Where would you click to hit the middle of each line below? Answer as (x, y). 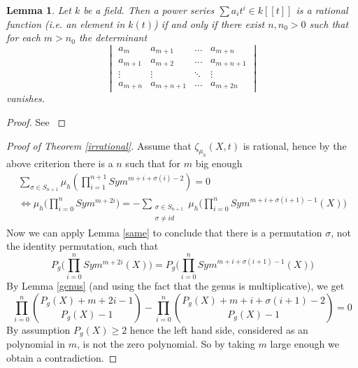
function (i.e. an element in (66, 23)
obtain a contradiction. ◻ (62, 357)
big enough (219, 163)
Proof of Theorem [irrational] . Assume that (99, 145)
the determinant (113, 37)
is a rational (322, 10)
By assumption (38, 329)
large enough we (305, 344)
